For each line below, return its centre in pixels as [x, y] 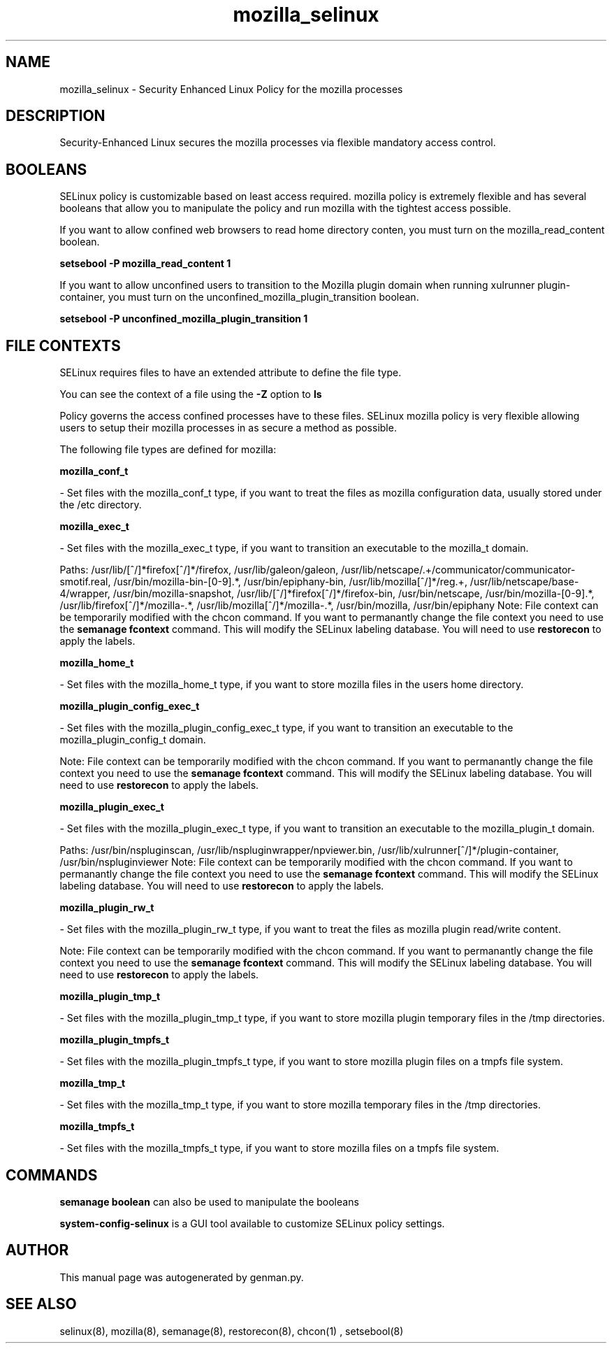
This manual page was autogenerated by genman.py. [182, 1277]
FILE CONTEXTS [63, 345]
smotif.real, [85, 582]
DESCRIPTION [56, 116]
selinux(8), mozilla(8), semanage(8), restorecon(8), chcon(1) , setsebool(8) [232, 1331]
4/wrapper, [85, 594]
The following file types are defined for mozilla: [168, 450]
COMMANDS [52, 1175]
